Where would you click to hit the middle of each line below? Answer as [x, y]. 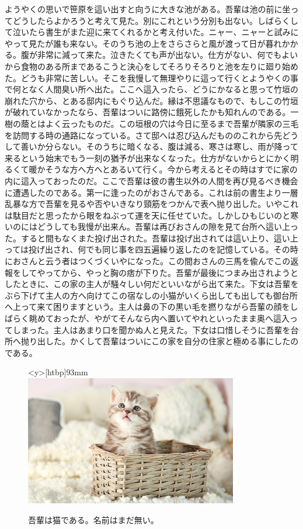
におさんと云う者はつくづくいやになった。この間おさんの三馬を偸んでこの [148, 261]
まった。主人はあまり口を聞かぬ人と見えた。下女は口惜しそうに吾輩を [156, 329]
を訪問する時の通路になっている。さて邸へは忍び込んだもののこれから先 [144, 135]
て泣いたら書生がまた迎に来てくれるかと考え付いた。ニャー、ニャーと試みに [152, 32]
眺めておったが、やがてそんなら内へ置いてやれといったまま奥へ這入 [159, 318]
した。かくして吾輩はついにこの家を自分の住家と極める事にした [168, 341]
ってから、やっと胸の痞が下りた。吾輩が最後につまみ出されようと [172, 272]
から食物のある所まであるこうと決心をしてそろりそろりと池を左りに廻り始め [152, 66]
